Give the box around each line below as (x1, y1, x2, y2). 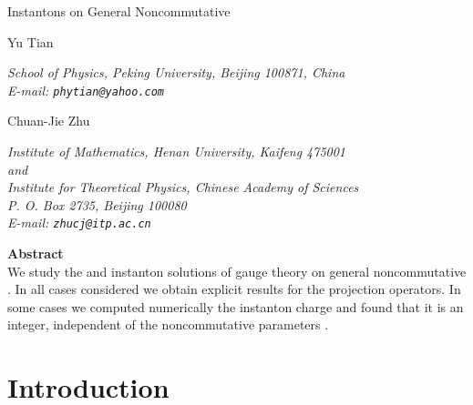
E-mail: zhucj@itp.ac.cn (7, 213, 151, 232)
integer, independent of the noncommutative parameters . (7, 315, 329, 334)
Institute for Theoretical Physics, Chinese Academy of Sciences (7, 177, 359, 197)
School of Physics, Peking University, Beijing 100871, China (7, 63, 345, 82)
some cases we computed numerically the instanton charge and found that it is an (7, 297, 464, 316)
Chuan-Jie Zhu (7, 111, 90, 130)
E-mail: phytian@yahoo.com (7, 80, 165, 99)
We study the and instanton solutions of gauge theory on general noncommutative (7, 261, 467, 280)
